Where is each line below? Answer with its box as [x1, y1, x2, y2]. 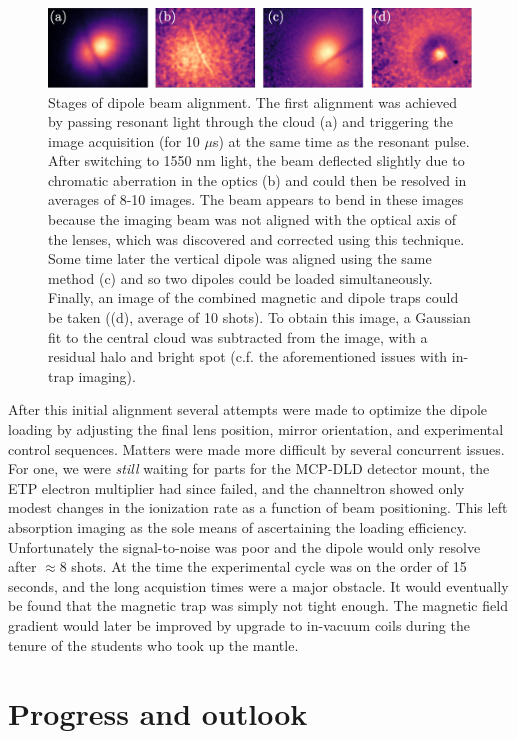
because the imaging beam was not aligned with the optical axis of [48, 209, 457, 230]
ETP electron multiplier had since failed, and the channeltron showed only [8, 477, 465, 498]
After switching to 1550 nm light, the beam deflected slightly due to [48, 150, 465, 171]
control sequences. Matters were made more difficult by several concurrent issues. [8, 438, 505, 459]
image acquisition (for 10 [48, 130, 200, 151]
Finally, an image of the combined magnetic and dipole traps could [48, 287, 459, 308]
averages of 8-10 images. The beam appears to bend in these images [48, 189, 464, 210]
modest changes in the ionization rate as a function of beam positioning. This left [8, 497, 508, 518]
